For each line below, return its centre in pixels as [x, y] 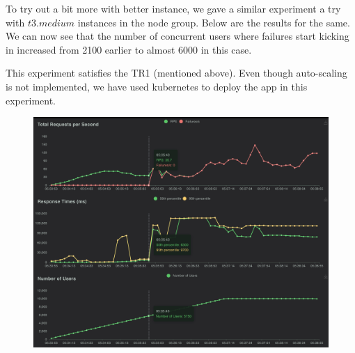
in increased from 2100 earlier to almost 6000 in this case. [129, 49]
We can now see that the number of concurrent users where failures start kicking [177, 36]
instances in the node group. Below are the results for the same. [214, 22]
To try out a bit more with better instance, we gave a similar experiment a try [173, 8]
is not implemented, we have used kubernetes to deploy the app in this [157, 86]
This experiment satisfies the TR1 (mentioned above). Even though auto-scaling [176, 73]
